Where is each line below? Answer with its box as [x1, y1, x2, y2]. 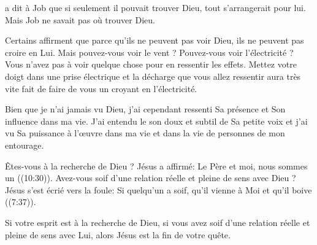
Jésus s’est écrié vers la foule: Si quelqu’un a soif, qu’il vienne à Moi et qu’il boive [5, 183, 312, 196]
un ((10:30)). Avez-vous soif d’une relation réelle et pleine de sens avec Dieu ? [5, 171, 296, 184]
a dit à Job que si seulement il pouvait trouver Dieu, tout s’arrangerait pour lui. [5, 1, 306, 14]
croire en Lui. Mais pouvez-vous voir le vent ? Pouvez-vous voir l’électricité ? [5, 45, 294, 58]
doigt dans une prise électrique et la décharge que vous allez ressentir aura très [5, 69, 301, 82]
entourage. [5, 138, 44, 151]
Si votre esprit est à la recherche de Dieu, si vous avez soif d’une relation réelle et [5, 216, 310, 228]
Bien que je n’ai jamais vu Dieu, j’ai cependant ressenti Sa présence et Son [5, 103, 286, 115]
